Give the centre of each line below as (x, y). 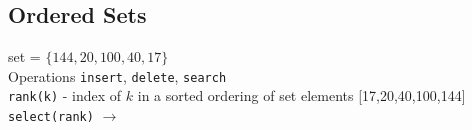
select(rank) (51, 117)
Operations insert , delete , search (117, 75)
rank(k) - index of (65, 95)
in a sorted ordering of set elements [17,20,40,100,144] (301, 95)
